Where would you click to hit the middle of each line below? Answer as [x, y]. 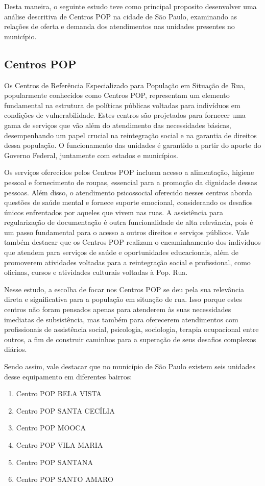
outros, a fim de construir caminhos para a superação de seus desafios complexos [130, 339]
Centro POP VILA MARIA [59, 444]
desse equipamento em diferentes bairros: [68, 376]
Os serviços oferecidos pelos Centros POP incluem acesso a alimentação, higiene [129, 172]
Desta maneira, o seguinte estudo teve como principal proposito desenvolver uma [130, 6]
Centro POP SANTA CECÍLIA [65, 410]
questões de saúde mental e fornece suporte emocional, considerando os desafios [128, 202]
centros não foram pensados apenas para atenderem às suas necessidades [118, 309]
